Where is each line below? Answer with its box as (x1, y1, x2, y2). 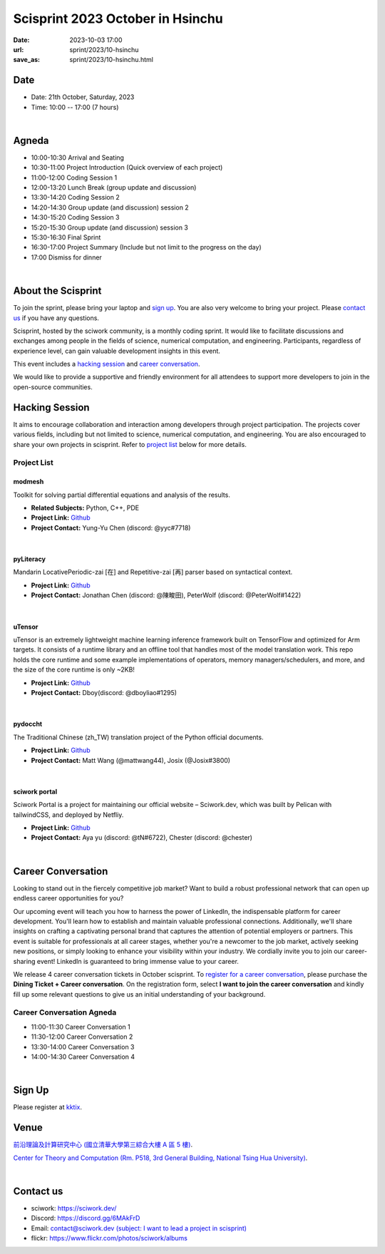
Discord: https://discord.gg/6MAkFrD (31, 1214, 140, 1223)
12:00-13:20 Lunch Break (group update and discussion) (31, 183, 197, 192)
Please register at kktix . (13, 1103, 82, 1111)
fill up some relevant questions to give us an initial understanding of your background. (13, 990, 266, 998)
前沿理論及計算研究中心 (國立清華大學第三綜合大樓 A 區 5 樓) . (13, 1141, 192, 1149)
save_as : (13, 56, 41, 64)
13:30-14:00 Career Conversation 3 (31, 1042, 135, 1051)
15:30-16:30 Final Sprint (31, 233, 101, 242)
